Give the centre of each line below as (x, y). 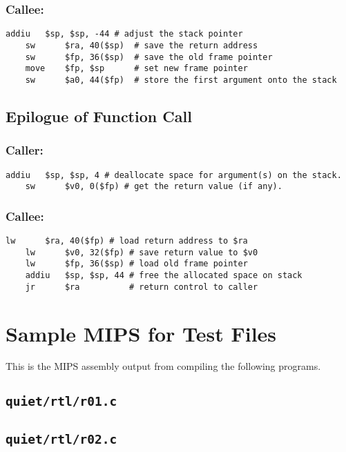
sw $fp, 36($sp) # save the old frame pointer (149, 57)
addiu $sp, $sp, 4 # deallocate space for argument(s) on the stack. (174, 175)
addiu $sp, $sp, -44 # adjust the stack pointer (124, 34)
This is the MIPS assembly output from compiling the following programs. (163, 366)
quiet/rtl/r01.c (61, 402)
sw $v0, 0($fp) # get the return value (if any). (154, 187)
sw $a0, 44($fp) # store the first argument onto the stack (181, 80)
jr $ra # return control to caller (142, 287)
